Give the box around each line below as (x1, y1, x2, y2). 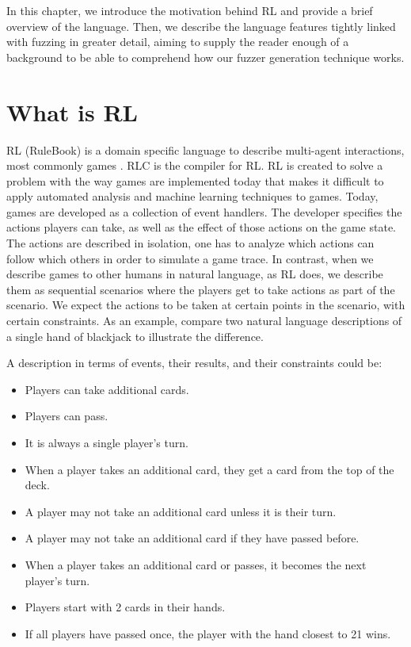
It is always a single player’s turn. (25, 435, 188, 450)
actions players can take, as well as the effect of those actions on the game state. (6, 219, 397, 235)
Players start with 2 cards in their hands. (25, 599, 226, 615)
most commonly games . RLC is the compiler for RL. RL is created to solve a (6, 157, 383, 174)
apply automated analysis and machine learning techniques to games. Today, (6, 188, 379, 205)
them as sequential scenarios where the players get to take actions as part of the (6, 281, 395, 297)
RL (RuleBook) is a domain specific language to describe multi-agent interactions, (6, 141, 405, 158)
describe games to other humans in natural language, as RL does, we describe (6, 266, 383, 282)
